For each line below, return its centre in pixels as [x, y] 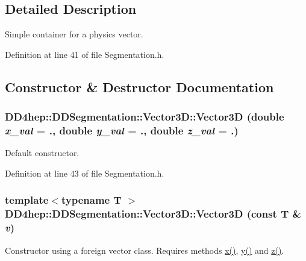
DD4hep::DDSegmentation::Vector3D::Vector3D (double [145, 117]
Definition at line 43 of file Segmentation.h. [85, 173]
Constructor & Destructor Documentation [139, 86]
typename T [91, 200]
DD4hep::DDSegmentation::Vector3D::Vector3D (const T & [153, 214]
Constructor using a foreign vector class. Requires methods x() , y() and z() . [145, 250]
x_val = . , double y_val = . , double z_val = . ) [122, 130]
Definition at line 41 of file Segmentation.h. [85, 54]
